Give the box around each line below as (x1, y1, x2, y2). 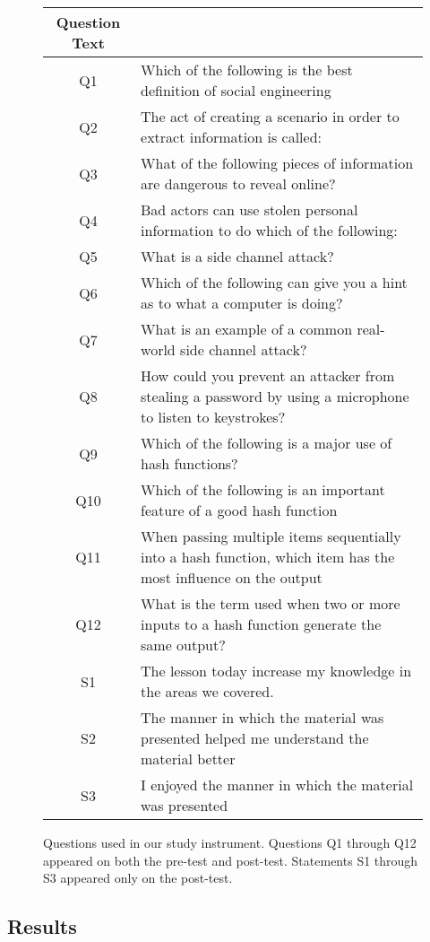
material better (141, 748, 236, 769)
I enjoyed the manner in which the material (141, 774, 414, 795)
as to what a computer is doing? (141, 292, 343, 313)
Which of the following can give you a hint (141, 272, 408, 292)
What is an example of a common (141, 318, 353, 339)
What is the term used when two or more (141, 593, 400, 614)
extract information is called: (141, 126, 322, 147)
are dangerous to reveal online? (141, 173, 336, 194)
